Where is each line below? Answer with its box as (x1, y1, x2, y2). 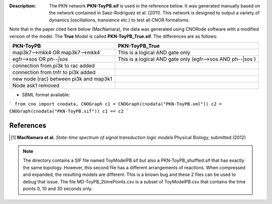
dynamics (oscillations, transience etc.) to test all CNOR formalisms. (49, 17, 190, 23)
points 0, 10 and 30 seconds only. (23, 185, 93, 191)
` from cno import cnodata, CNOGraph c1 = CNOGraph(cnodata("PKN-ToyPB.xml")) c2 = (9, 101, 222, 107)
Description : (9, 3, 36, 9)
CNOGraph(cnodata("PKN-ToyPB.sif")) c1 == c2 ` (9, 108, 129, 114)
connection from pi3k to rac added (12, 62, 95, 69)
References (9, 121, 46, 130)
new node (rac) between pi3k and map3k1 (12, 75, 113, 82)
